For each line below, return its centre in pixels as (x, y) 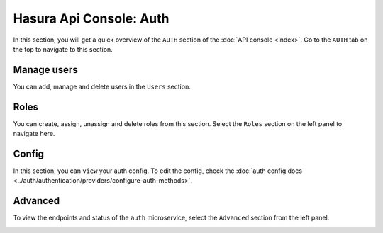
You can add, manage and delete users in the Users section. (102, 86)
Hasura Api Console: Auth (91, 18)
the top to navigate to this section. (63, 49)
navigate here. (34, 134)
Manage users (45, 70)
